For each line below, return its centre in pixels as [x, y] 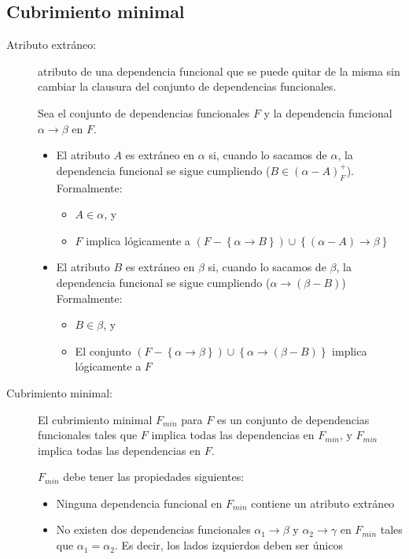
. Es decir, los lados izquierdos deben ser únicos [228, 545]
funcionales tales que [88, 435]
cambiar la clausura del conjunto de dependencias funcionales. [187, 86]
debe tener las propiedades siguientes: [154, 477]
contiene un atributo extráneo [323, 503]
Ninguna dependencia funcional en [139, 503]
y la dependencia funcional [328, 112]
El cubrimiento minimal [95, 419]
